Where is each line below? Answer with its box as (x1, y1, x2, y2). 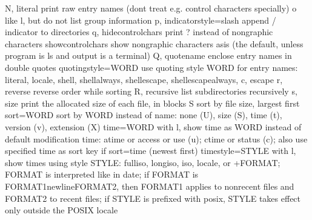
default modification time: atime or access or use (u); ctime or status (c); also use (5, 132, 308, 145)
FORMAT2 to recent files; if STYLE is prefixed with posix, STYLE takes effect (5, 192, 301, 204)
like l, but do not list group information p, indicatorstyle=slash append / (5, 13, 276, 26)
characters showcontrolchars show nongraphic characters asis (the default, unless (5, 37, 304, 50)
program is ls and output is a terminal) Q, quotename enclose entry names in (5, 49, 292, 62)
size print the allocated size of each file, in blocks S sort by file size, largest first (5, 96, 300, 109)
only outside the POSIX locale (5, 204, 118, 216)
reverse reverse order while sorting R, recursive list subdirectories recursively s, (5, 85, 297, 98)
